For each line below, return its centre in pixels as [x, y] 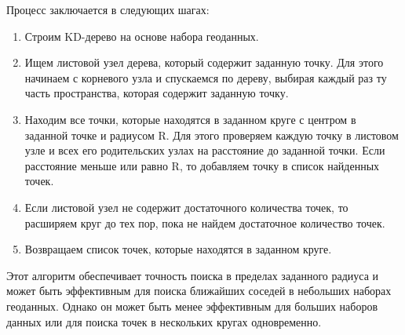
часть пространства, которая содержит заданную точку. [157, 93]
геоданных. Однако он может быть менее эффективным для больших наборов [192, 306]
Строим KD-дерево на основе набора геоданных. [142, 36]
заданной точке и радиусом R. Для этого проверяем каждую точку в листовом [212, 135]
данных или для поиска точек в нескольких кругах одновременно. [164, 321]
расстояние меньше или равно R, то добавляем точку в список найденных [202, 165]
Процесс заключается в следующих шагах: [108, 9]
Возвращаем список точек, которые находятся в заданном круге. [178, 249]
